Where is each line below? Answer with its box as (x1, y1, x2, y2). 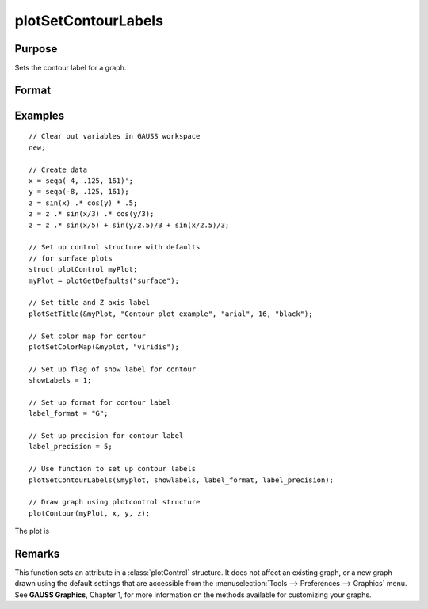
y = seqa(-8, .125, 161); (29, 187, 130, 196)
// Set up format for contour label (29, 398, 171, 407)
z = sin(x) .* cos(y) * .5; (29, 198, 138, 207)
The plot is (14, 527, 50, 536)
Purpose (14, 42, 58, 55)
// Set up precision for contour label (29, 432, 184, 440)
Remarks (14, 546, 60, 560)
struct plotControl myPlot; (29, 265, 138, 274)
